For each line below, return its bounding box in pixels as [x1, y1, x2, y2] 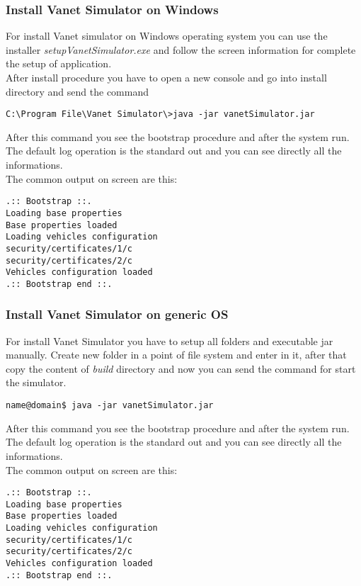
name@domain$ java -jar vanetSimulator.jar [6, 400, 214, 411]
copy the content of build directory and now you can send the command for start [6, 361, 356, 376]
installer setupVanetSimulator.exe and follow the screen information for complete [6, 42, 356, 57]
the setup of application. [6, 56, 112, 71]
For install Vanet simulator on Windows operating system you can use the [6, 28, 328, 43]
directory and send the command [6, 84, 149, 98]
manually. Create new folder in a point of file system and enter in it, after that [6, 347, 347, 362]
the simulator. [6, 375, 67, 390]
